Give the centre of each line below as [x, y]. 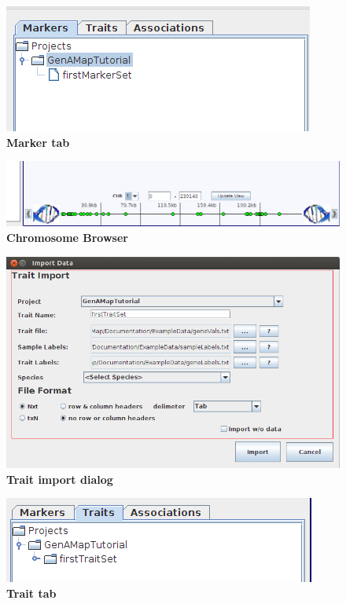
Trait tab [31, 593]
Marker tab [38, 142]
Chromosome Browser [67, 237]
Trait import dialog [60, 479]
